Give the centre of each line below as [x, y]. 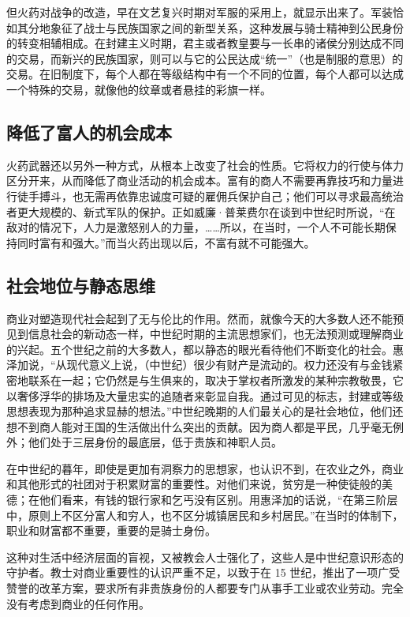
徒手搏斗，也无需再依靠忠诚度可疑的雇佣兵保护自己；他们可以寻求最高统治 [210, 196]
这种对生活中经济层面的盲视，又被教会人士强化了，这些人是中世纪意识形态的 [205, 557]
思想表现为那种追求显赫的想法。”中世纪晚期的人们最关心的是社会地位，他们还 [205, 411]
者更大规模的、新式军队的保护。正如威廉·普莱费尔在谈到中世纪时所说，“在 [201, 211]
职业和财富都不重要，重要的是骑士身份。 [111, 530]
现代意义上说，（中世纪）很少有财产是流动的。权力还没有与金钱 [229, 365]
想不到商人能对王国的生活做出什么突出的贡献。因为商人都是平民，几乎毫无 [199, 426]
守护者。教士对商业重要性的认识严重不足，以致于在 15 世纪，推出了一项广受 [203, 572]
